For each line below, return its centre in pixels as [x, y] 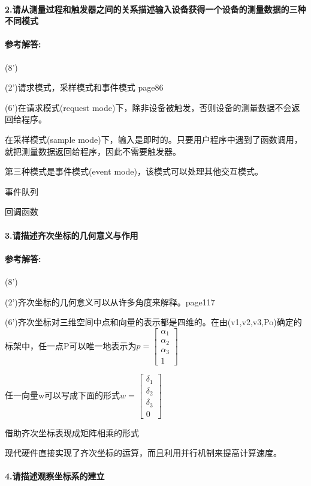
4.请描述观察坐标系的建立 [55, 476]
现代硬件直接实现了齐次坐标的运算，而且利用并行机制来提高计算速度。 [143, 453]
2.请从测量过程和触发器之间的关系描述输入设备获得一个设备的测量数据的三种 [155, 9]
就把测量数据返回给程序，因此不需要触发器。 [93, 151]
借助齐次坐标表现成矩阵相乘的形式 [72, 432]
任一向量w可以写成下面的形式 [63, 394]
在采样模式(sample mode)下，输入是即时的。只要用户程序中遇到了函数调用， [154, 139]
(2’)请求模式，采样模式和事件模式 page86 [84, 87]
